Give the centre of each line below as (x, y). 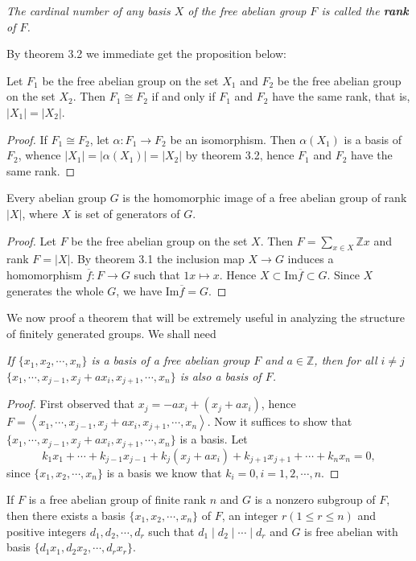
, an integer (250, 515)
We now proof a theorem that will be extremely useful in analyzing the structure (206, 318)
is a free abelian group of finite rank (117, 499)
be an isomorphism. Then (233, 139)
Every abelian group (56, 198)
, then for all (346, 360)
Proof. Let (31, 240)
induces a (311, 259)
